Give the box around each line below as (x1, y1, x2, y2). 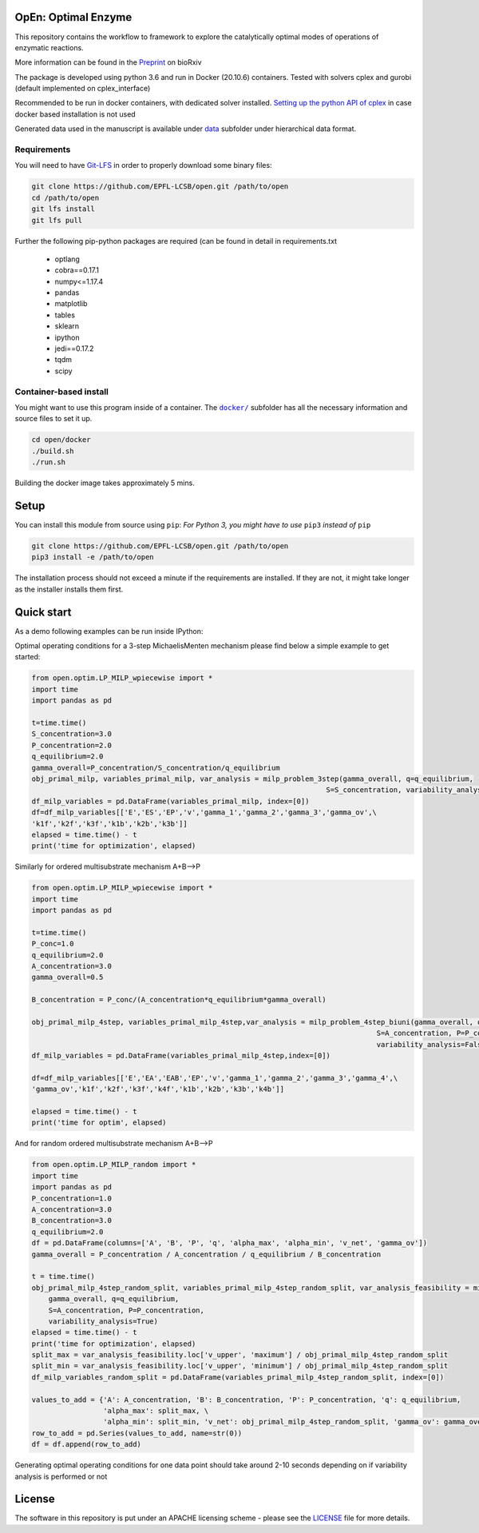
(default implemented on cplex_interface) (14, 84, 151, 94)
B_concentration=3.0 (31, 1216, 112, 1225)
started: (14, 652, 41, 662)
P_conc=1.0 (31, 939, 74, 949)
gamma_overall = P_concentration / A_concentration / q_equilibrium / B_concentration (31, 1249, 382, 1259)
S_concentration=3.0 (31, 730, 112, 739)
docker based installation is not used (14, 109, 136, 119)
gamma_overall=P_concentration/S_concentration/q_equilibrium (31, 763, 280, 772)
